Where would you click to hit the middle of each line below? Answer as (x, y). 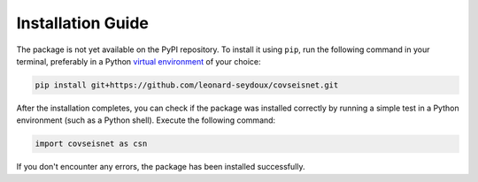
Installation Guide (83, 23)
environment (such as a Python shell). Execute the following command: (146, 120)
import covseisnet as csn (91, 144)
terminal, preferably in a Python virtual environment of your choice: (139, 61)
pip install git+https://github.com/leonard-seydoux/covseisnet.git (187, 85)
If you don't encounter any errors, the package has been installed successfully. (161, 167)
